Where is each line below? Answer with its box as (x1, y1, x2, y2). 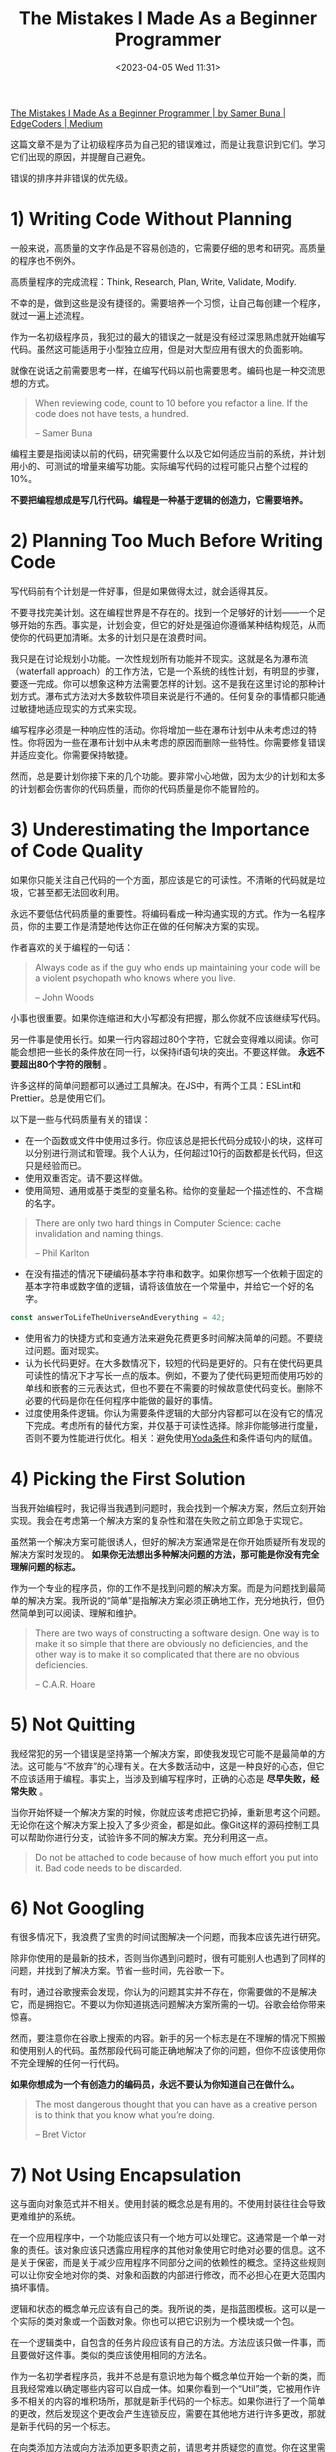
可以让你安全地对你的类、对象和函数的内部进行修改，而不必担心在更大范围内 (10, 2269, 326, 2281)
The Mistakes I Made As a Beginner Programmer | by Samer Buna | (10, 107, 287, 119)
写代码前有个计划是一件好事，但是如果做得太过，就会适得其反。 (10, 585, 273, 597)
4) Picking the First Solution (10, 1467, 246, 1490)
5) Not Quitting (10, 1713, 136, 1736)
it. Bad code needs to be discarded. (34, 1862, 183, 1874)
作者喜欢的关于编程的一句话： (10, 941, 133, 953)
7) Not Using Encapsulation (10, 2163, 242, 2186)
